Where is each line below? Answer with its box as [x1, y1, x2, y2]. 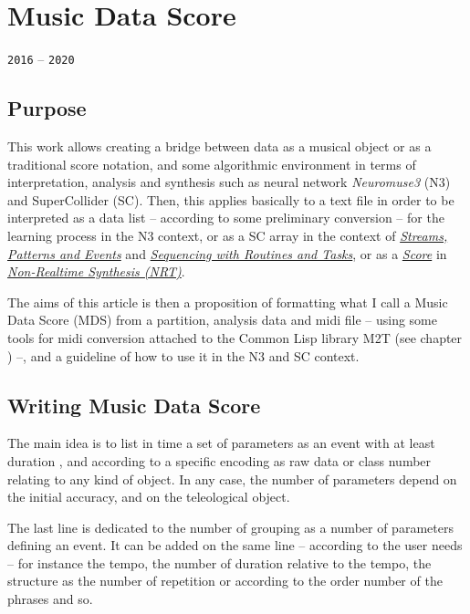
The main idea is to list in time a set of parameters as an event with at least [7, 433, 435, 453]
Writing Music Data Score [7, 390, 261, 419]
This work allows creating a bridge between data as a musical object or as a [7, 136, 432, 155]
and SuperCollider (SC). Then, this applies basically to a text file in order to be [7, 190, 454, 209]
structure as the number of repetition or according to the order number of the [7, 571, 443, 590]
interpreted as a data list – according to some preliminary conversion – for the [7, 208, 444, 227]
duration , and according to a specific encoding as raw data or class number [7, 451, 432, 470]
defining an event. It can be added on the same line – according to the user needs [7, 536, 463, 555]
